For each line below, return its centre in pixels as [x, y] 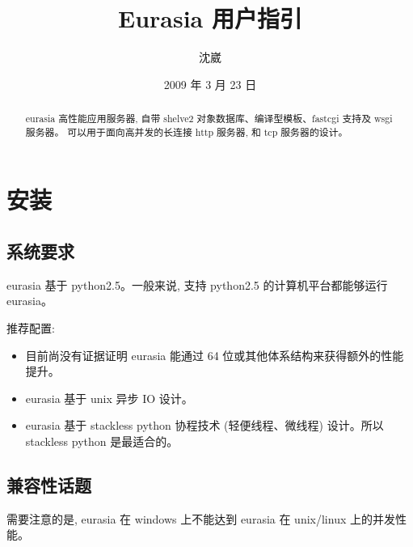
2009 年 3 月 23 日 [210, 84]
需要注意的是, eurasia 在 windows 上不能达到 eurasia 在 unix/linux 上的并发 [201, 518]
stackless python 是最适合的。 [102, 441]
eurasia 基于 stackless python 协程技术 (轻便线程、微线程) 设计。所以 [204, 425]
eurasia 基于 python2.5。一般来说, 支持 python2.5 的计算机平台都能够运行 [197, 284]
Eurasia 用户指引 [210, 18]
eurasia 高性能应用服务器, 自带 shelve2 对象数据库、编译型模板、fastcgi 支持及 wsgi [209, 119]
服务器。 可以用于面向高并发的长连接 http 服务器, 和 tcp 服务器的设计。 [187, 131]
